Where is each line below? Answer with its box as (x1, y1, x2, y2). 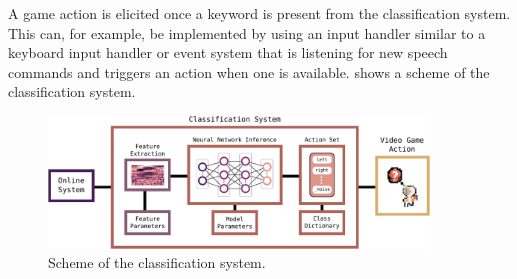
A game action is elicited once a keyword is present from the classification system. (8, 3, 511, 23)
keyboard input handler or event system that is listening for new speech (8, 42, 448, 63)
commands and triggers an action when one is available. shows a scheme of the (8, 61, 490, 82)
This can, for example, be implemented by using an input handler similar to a (8, 22, 486, 43)
